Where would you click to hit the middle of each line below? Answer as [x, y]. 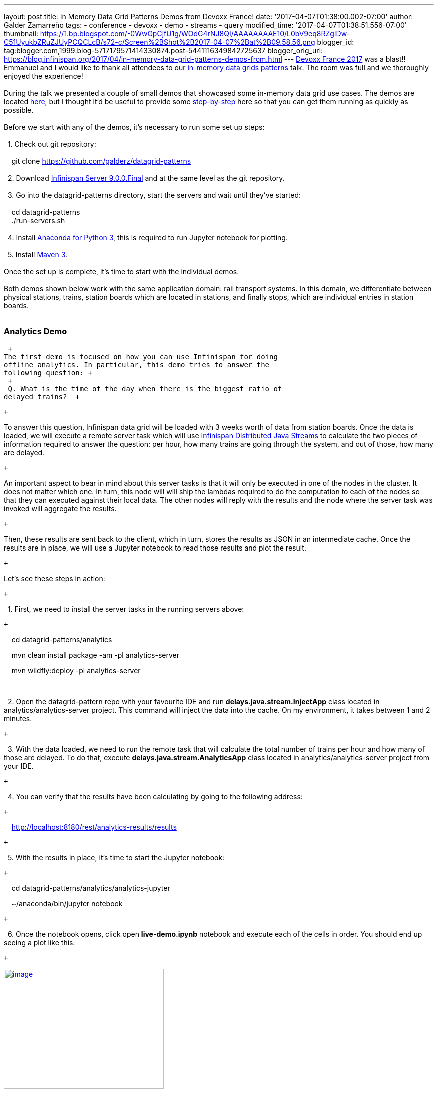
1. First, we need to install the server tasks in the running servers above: [126, 609]
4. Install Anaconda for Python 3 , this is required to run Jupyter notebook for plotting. [148, 237]
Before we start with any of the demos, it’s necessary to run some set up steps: [134, 127]
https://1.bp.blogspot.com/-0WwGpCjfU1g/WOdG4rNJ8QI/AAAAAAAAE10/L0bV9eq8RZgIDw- [195, 33]
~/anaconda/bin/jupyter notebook [67, 903]
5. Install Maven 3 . [38, 254]
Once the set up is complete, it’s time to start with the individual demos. [122, 271]
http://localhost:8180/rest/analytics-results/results [94, 827]
